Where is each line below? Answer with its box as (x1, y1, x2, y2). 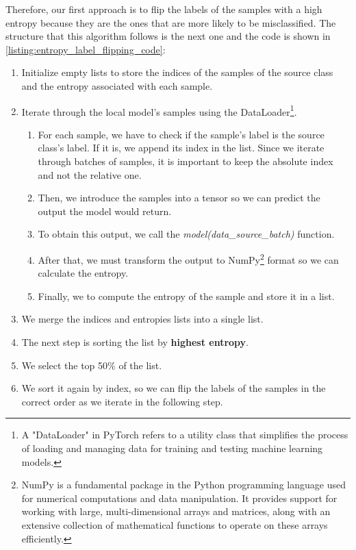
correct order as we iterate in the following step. (21, 394, 223, 408)
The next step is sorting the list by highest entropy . (21, 335, 249, 349)
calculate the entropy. (38, 266, 129, 280)
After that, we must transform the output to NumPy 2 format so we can (38, 250, 339, 266)
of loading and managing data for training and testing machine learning (21, 440, 323, 455)
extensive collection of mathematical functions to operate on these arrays (21, 517, 328, 532)
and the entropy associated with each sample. (21, 78, 213, 92)
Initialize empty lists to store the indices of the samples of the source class (21, 65, 333, 79)
